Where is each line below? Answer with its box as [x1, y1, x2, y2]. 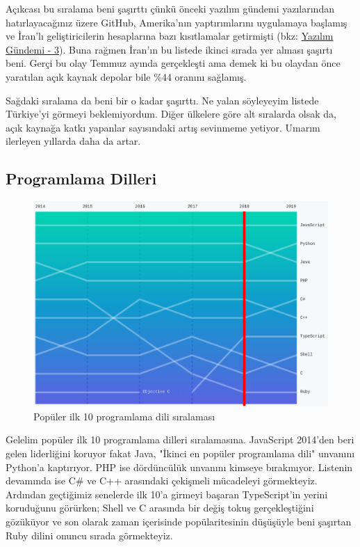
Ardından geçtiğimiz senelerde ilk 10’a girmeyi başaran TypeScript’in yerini [6, 486, 328, 501]
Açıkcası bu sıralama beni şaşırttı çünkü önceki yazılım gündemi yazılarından [6, 1, 334, 15]
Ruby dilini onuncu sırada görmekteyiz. [6, 528, 173, 542]
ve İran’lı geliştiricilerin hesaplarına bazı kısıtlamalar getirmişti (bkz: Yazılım [6, 29, 334, 43]
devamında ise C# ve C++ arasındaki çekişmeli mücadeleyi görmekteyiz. [6, 473, 318, 488]
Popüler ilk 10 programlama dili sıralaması [33, 409, 215, 423]
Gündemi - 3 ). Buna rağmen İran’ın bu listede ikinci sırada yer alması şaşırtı [6, 42, 333, 56]
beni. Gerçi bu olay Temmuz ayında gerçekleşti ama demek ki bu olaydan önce [6, 56, 341, 70]
